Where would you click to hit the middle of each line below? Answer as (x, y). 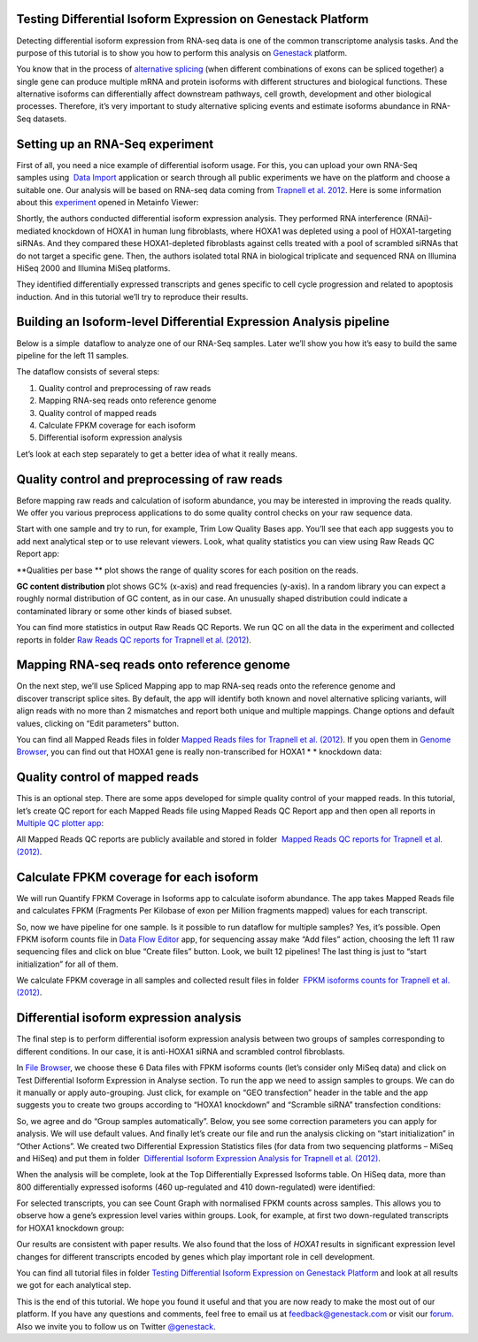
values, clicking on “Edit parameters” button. (98, 723)
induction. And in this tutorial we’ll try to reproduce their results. (132, 297)
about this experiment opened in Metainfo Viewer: (108, 202)
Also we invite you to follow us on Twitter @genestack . (116, 1326)
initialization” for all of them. (67, 964)
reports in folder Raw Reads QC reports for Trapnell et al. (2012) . (134, 640)
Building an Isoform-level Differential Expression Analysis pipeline (203, 322)
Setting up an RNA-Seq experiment (115, 144)
